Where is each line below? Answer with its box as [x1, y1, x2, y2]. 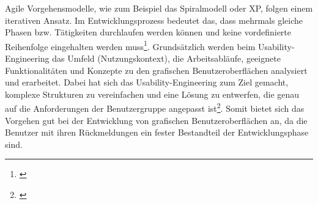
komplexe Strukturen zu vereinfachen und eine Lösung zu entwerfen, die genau [5, 87, 300, 100]
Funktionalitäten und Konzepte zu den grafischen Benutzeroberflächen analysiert [5, 64, 308, 76]
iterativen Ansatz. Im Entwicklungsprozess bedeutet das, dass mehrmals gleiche [5, 13, 303, 26]
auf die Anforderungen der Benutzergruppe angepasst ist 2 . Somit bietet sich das [5, 100, 305, 115]
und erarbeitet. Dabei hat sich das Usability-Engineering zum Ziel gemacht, [5, 76, 289, 89]
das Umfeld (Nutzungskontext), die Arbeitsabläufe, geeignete [52, 52, 281, 65]
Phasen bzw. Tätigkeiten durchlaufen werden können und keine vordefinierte [5, 26, 292, 38]
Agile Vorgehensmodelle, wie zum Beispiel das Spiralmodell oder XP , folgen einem [5, 2, 313, 14]
